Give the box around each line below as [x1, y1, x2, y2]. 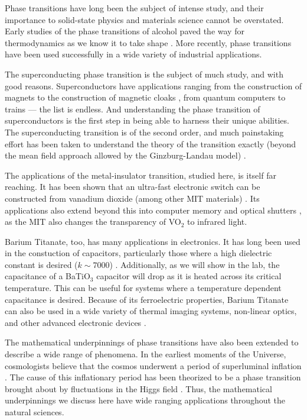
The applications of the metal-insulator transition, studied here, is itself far [5, 169, 276, 181]
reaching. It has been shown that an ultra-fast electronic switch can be [5, 180, 260, 193]
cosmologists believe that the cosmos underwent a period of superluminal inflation [5, 359, 302, 371]
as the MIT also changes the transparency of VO [5, 215, 181, 228]
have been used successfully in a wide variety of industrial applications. [5, 48, 262, 60]
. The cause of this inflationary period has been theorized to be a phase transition [5, 371, 301, 383]
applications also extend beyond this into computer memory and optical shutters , [5, 203, 302, 216]
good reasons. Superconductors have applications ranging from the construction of [5, 79, 302, 92]
